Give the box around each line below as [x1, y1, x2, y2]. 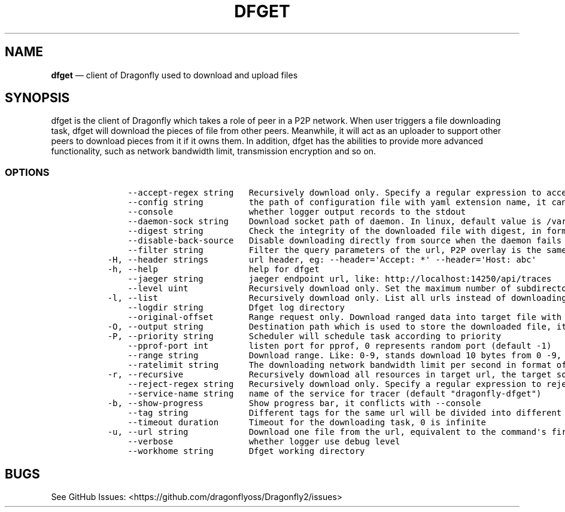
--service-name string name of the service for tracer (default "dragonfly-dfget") [127, 389, 542, 399]
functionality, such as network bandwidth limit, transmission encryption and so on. [51, 146, 376, 157]
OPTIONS [5, 166, 50, 178]
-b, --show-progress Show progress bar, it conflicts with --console [107, 398, 481, 409]
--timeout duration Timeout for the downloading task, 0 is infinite [127, 417, 486, 428]
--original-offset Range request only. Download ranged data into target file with [127, 312, 562, 322]
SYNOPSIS [5, 90, 70, 106]
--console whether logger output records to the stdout [127, 207, 466, 217]
